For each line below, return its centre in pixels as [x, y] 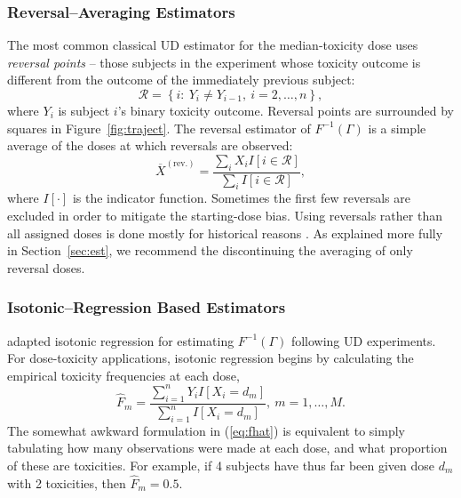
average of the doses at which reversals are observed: [150, 145]
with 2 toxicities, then [67, 482]
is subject [84, 110]
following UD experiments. [363, 340]
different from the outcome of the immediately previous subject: [181, 80]
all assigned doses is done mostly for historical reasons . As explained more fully [225, 233]
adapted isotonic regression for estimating [121, 340]
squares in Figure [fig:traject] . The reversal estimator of [159, 128]
